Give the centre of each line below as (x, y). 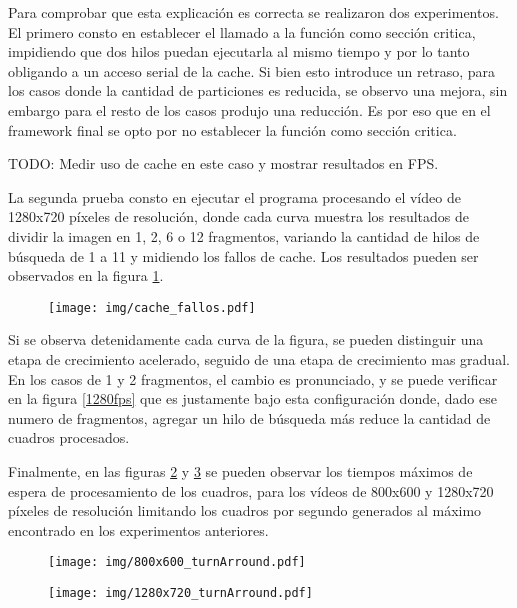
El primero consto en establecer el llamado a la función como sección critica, (242, 31)
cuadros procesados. (69, 437)
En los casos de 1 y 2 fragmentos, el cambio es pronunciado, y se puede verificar (253, 378)
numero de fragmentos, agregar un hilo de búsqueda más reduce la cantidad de (249, 417)
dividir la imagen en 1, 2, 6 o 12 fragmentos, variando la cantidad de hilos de (244, 235)
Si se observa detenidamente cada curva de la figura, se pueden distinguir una (246, 339)
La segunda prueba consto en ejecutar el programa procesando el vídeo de (234, 196)
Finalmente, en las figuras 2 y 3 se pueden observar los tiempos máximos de (240, 470)
